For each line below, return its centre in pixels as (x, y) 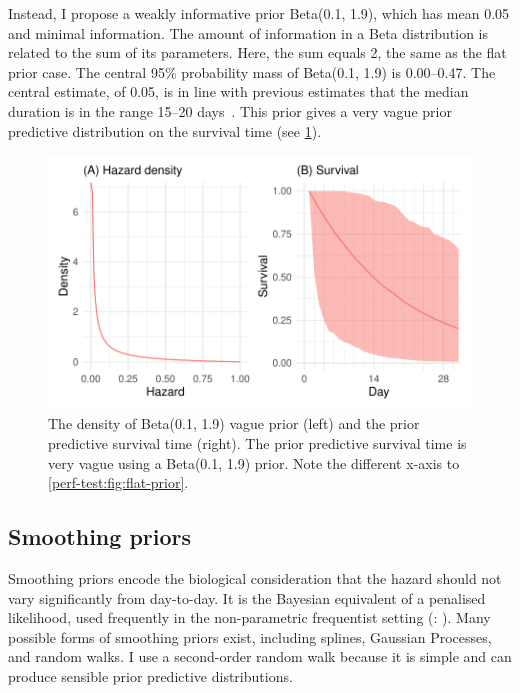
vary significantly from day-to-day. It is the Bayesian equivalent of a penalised (247, 597)
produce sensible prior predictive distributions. (150, 675)
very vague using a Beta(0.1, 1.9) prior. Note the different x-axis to (254, 462)
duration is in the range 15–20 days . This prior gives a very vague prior (230, 110)
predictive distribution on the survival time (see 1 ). (165, 130)
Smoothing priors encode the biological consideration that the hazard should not (255, 577)
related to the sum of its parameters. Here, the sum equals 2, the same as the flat (257, 52)
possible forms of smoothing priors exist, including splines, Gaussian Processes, (250, 636)
